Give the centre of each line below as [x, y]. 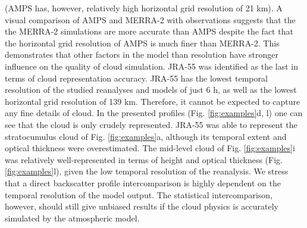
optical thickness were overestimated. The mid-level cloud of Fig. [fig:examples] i [150, 148]
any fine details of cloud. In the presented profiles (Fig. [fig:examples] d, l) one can [154, 113]
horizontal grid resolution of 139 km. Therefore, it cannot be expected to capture [153, 101]
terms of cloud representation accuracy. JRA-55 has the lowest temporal [136, 78]
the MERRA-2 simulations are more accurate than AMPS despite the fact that [149, 31]
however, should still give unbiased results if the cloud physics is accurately [142, 206]
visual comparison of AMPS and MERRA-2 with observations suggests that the [150, 19]
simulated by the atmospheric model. [72, 218]
